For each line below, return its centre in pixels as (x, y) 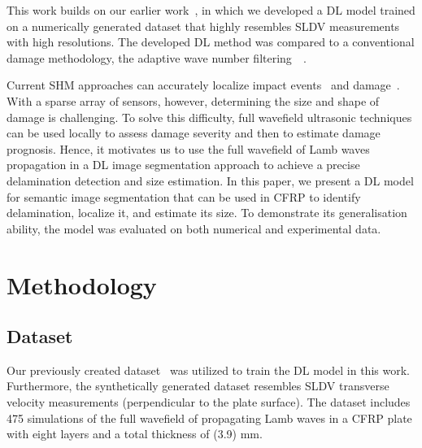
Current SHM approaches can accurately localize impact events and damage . (203, 85)
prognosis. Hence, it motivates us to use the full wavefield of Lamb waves (188, 148)
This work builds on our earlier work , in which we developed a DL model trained (211, 10)
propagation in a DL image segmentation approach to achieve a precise (183, 165)
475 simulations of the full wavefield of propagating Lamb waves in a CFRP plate (209, 418)
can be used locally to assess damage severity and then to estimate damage (194, 133)
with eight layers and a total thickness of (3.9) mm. (135, 434)
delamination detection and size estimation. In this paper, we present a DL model (210, 180)
